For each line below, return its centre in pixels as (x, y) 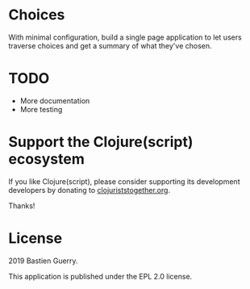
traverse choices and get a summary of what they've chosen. (110, 45)
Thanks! (22, 205)
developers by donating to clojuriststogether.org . (90, 190)
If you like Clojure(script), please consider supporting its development (124, 181)
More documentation (55, 101)
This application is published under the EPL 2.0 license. (100, 276)
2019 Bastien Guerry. (43, 261)
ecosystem (46, 159)
